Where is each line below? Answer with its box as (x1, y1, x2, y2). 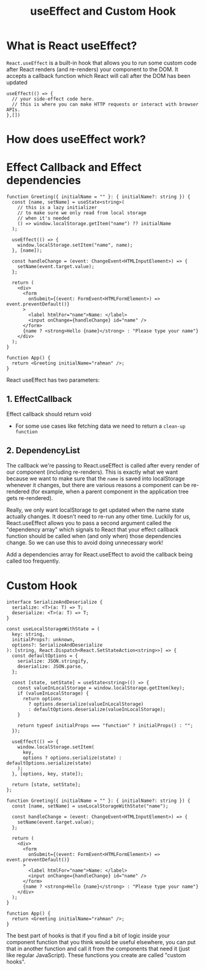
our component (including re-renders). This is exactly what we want (6, 468, 178, 475)
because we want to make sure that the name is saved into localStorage (6, 474, 185, 482)
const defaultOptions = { (12, 652, 78, 659)
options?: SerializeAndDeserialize (12, 642, 103, 648)
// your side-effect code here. (12, 96, 95, 102)
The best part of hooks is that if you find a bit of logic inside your (6, 931, 170, 939)
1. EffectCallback (6, 394, 72, 404)
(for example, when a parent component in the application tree (30, 488, 189, 495)
